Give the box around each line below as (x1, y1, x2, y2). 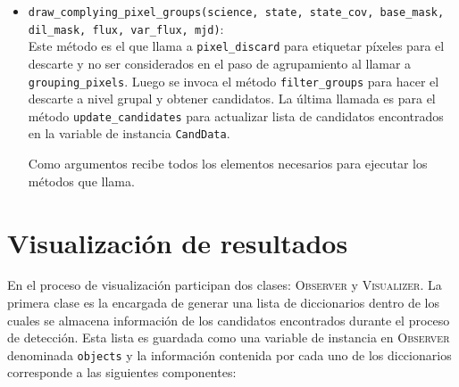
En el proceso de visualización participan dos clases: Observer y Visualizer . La (7, 276, 442, 294)
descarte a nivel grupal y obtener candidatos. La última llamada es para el (28, 89, 436, 108)
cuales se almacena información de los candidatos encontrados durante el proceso (7, 310, 450, 329)
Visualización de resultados (7, 224, 348, 260)
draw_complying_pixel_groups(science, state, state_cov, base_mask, (28, 6, 445, 19)
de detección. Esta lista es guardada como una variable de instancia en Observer (7, 328, 450, 347)
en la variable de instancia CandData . (28, 124, 230, 143)
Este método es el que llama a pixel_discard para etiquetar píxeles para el (28, 37, 445, 55)
